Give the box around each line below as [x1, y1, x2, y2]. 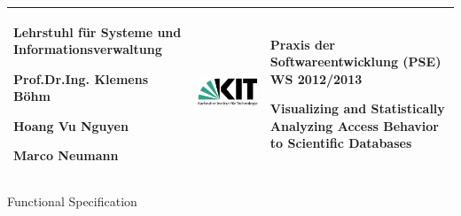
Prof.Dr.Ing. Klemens [13, 69, 148, 88]
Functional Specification [7, 191, 137, 210]
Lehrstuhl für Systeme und [13, 22, 182, 41]
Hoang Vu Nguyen [13, 116, 129, 135]
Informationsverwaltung [13, 40, 162, 58]
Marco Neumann [13, 146, 119, 165]
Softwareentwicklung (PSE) [270, 52, 441, 71]
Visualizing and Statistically [270, 99, 445, 118]
